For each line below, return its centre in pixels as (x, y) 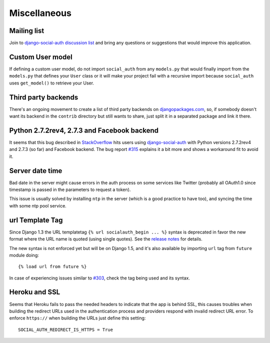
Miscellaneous (40, 13)
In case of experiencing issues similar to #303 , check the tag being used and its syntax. (99, 278)
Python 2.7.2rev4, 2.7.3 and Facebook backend (84, 130)
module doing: (24, 255)
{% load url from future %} (52, 267)
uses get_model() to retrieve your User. (52, 83)
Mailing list (27, 31)
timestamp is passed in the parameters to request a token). (70, 189)
